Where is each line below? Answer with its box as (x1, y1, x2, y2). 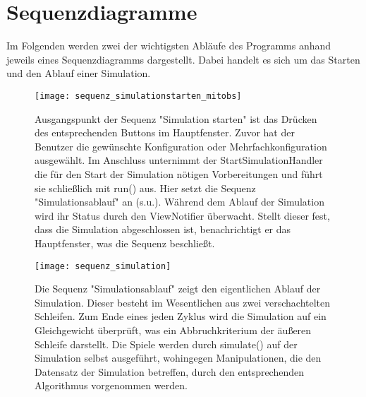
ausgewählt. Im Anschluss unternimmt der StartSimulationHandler (35, 153, 323, 167)
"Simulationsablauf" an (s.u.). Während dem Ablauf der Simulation (35, 194, 324, 209)
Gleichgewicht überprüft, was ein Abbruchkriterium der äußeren (35, 322, 312, 337)
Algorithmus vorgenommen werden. (35, 378, 188, 393)
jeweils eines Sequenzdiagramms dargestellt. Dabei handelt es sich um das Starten (6, 52, 360, 66)
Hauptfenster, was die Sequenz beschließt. (35, 235, 215, 250)
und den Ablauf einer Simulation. (6, 66, 151, 81)
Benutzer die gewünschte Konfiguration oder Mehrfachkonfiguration (35, 138, 327, 153)
